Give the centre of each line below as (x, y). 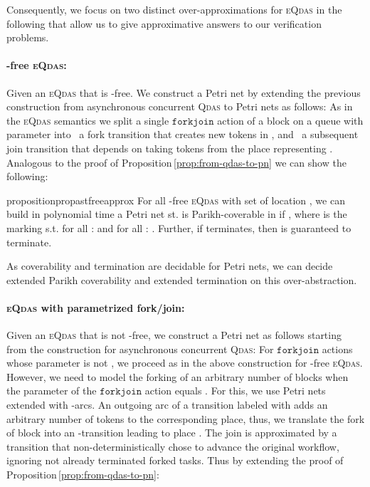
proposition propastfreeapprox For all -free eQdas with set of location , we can (176, 200)
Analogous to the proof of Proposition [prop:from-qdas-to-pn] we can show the (176, 162)
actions (337, 349)
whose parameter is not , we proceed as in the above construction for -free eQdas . (185, 363)
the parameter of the (52, 391)
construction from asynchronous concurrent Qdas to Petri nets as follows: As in (180, 106)
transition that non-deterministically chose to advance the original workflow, (173, 446)
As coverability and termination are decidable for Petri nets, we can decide (170, 266)
